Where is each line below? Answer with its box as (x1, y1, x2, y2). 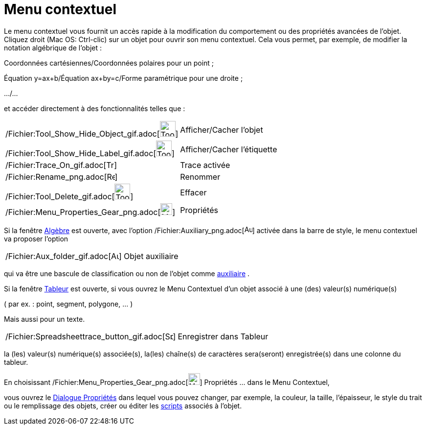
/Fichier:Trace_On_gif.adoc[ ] (5, 160, 117, 170)
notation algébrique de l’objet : (4, 43, 102, 52)
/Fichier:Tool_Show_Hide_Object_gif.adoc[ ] (5, 128, 179, 139)
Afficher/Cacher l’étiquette (180, 144, 277, 154)
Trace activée (180, 160, 230, 170)
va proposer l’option (4, 234, 68, 243)
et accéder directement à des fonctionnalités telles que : (4, 104, 185, 113)
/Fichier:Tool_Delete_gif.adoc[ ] (5, 191, 134, 201)
